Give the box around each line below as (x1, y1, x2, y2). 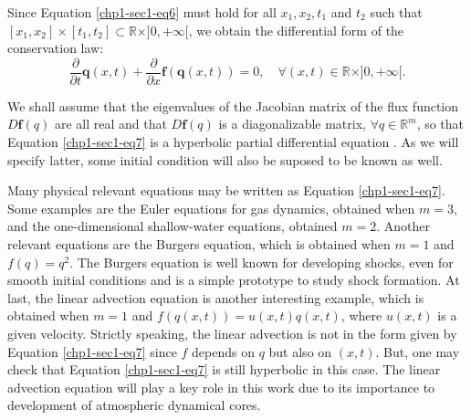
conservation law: (7, 38, 104, 58)
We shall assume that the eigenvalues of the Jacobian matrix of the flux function (7, 96, 459, 115)
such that (370, 3, 423, 21)
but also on (268, 341, 332, 361)
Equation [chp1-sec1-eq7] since (7, 341, 177, 361)
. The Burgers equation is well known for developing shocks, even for (69, 252, 454, 271)
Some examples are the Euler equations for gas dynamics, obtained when (7, 198, 415, 217)
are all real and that (54, 114, 167, 133)
